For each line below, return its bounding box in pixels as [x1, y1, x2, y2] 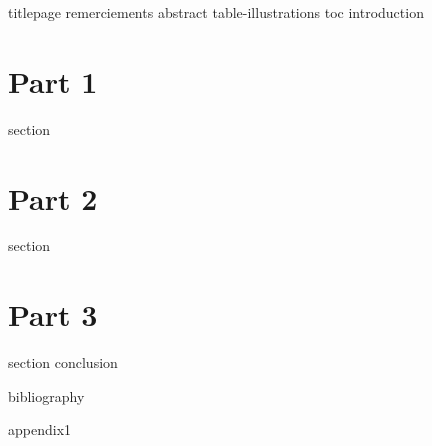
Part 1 [8, 60, 98, 101]
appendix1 [8, 419, 72, 440]
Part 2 [8, 177, 98, 218]
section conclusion [8, 352, 118, 373]
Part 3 [8, 294, 98, 335]
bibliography [8, 385, 85, 406]
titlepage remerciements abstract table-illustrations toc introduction [8, 2, 424, 22]
